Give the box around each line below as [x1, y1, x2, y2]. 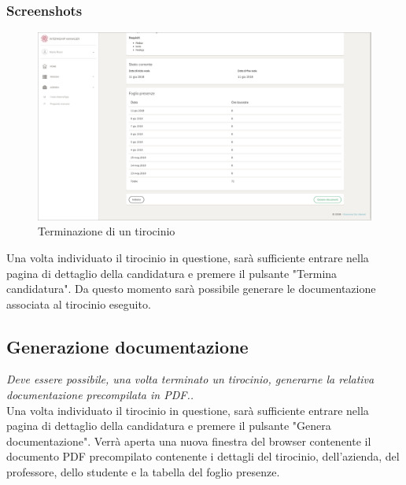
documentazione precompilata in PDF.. [6, 387, 194, 403]
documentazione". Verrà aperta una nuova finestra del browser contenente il [6, 432, 371, 449]
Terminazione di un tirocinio [38, 223, 175, 239]
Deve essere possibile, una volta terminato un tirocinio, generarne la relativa [6, 371, 375, 387]
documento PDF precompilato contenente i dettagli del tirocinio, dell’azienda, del [6, 448, 400, 465]
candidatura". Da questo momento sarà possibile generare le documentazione [6, 280, 376, 297]
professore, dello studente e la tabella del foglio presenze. [6, 464, 280, 480]
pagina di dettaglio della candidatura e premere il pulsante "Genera [6, 417, 331, 434]
